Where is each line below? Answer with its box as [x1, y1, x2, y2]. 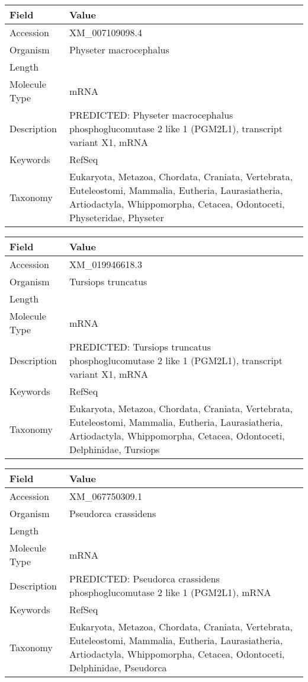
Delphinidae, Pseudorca [69, 661, 167, 674]
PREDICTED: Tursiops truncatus [69, 340, 211, 353]
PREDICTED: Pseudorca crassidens [69, 572, 220, 585]
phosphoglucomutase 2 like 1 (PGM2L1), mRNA [69, 585, 271, 599]
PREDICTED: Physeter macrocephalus [69, 108, 233, 122]
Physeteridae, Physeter [69, 211, 164, 224]
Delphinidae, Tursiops [69, 442, 160, 456]
